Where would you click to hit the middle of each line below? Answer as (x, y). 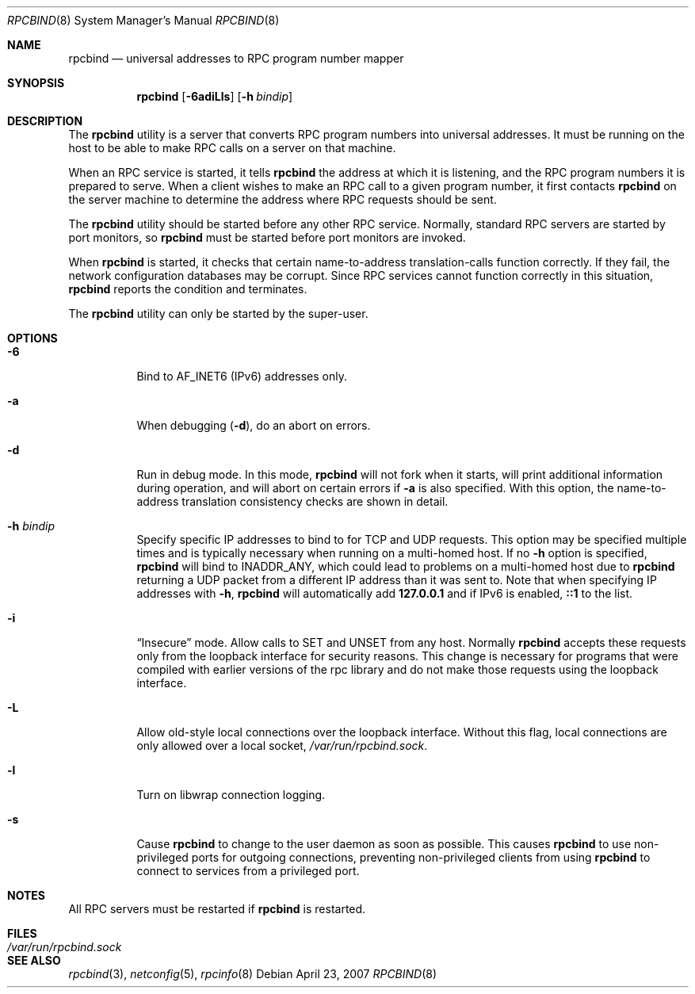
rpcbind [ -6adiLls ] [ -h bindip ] (215, 96)
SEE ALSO (34, 960)
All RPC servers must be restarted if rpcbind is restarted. (217, 909)
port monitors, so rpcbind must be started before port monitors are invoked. (267, 237)
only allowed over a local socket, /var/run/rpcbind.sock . (282, 745)
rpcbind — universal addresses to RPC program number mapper (236, 58)
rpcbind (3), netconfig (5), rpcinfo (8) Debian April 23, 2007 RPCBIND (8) (253, 974)
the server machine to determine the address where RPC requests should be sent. (283, 199)
